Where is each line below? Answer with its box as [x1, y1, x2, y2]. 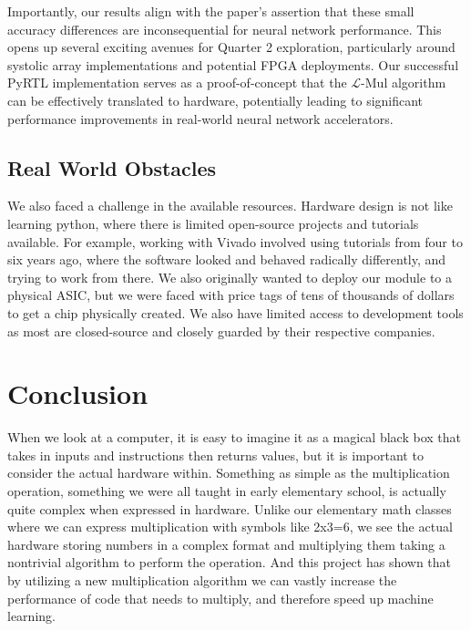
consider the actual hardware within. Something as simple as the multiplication [7, 463, 450, 482]
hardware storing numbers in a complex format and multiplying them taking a [7, 534, 445, 553]
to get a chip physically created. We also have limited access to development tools [7, 303, 464, 322]
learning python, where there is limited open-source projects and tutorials [7, 213, 419, 233]
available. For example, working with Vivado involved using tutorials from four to [7, 232, 463, 251]
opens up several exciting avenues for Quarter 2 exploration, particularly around [7, 37, 456, 57]
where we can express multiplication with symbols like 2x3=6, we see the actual [7, 517, 453, 536]
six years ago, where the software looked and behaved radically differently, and [7, 250, 446, 269]
